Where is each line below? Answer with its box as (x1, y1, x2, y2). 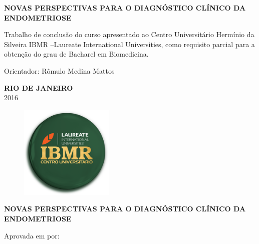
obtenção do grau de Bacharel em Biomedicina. (4, 49, 149, 59)
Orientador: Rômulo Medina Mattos (4, 65, 115, 76)
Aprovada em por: (4, 230, 60, 240)
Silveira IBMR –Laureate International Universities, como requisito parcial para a (4, 39, 255, 49)
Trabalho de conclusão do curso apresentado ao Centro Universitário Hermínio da (4, 29, 254, 40)
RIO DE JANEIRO (4, 82, 73, 93)
